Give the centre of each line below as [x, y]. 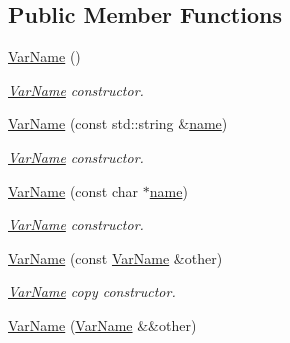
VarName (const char [73, 190]
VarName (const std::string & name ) [118, 123]
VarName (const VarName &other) [115, 257]
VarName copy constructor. [92, 291]
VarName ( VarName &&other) [102, 324]
